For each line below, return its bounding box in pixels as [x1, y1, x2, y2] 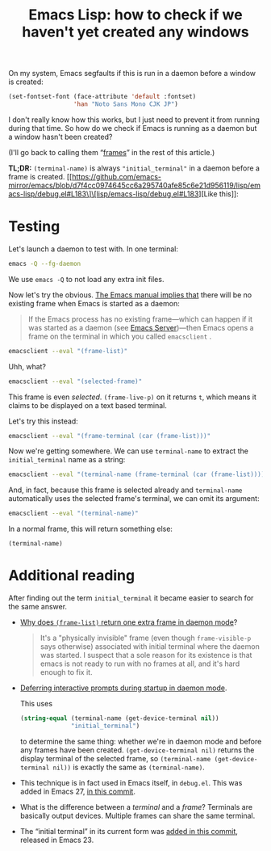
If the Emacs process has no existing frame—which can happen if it [27, 314, 252, 324]
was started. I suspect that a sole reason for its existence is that [40, 651, 252, 660]
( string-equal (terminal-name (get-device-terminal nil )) [19, 714, 219, 723]
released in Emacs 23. [19, 835, 94, 845]
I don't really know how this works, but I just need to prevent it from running [8, 115, 261, 124]
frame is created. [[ [8, 171, 73, 181]
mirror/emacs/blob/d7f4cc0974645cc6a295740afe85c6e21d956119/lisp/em [8, 180, 261, 190]
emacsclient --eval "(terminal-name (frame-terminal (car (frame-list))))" [8, 470, 269, 478]
